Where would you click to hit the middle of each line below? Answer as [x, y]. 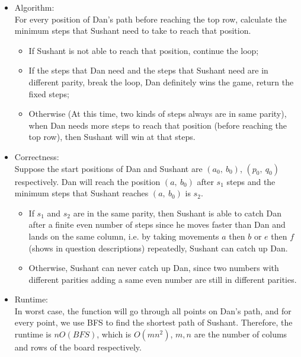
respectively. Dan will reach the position [87, 181]
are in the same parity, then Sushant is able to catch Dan [177, 213]
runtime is [33, 334]
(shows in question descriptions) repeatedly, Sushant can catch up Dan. [158, 248]
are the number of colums [241, 334]
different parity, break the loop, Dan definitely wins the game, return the [161, 82]
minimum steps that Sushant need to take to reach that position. [133, 31]
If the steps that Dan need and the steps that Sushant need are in [148, 70]
